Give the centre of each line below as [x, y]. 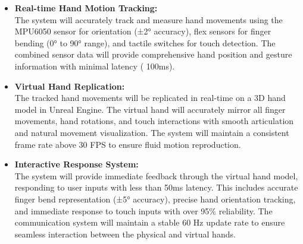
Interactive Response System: [76, 164]
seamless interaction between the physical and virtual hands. [125, 234]
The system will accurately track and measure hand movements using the [149, 19]
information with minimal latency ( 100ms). [95, 66]
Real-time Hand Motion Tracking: [86, 8]
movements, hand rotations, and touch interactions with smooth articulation [154, 121]
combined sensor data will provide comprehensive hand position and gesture [153, 54]
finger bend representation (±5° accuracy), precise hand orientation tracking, [155, 199]
